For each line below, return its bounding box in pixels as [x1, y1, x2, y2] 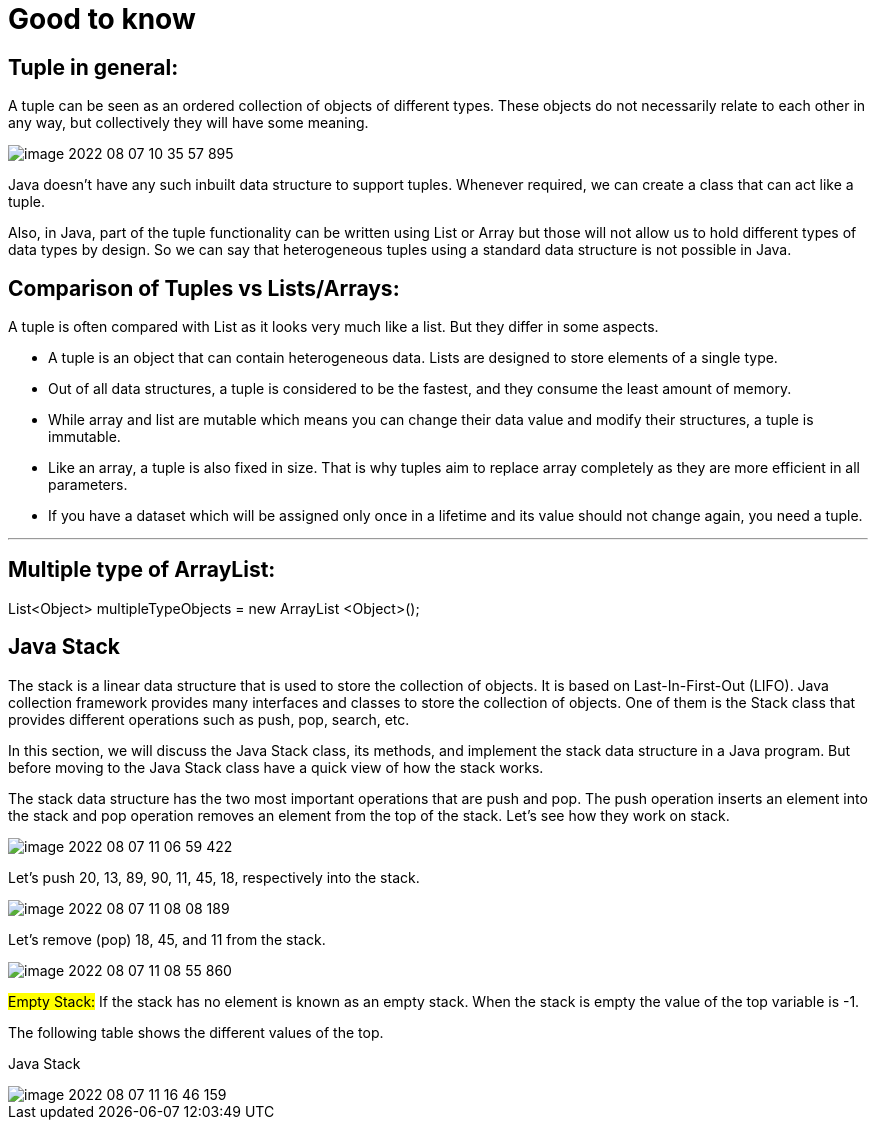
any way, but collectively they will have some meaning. [8, 114, 369, 132]
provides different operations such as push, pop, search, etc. [8, 710, 410, 728]
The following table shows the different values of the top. [8, 1023, 384, 1041]
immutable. [48, 428, 121, 446]
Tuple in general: [8, 54, 179, 80]
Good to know [8, 2, 196, 36]
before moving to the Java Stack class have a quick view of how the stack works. [8, 758, 544, 776]
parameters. [48, 476, 128, 494]
